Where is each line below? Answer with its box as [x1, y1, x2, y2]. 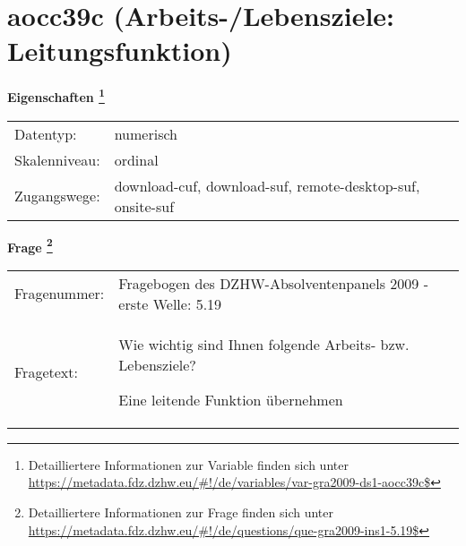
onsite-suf [114, 195, 175, 217]
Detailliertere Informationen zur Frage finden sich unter [28, 503, 334, 521]
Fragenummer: [14, 283, 105, 304]
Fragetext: [14, 361, 78, 382]
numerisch [114, 123, 177, 144]
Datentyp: [14, 123, 77, 144]
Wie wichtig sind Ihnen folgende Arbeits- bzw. [118, 333, 410, 354]
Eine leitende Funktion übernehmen [118, 388, 343, 410]
